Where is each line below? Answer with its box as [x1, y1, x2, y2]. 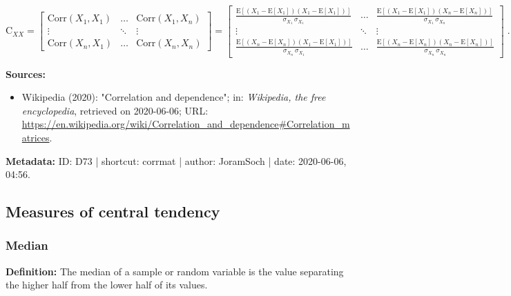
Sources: [6, 66, 46, 81]
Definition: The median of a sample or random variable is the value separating [6, 264, 344, 278]
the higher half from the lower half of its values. [6, 277, 208, 292]
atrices [21, 130, 50, 144]
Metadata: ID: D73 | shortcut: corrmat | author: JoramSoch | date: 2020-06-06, [6, 153, 347, 168]
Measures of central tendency [6, 201, 220, 222]
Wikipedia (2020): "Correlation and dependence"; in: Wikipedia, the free [21, 90, 326, 104]
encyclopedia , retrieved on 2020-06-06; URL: [21, 103, 209, 117]
